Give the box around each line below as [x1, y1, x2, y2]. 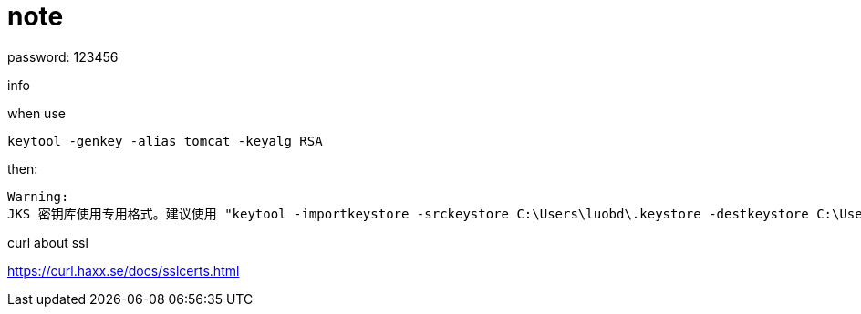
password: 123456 [7, 48, 119, 65]
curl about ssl [7, 234, 88, 250]
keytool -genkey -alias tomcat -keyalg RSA [7, 133, 323, 148]
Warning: [7, 188, 69, 204]
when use [7, 105, 66, 121]
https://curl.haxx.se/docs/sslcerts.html [7, 262, 240, 279]
